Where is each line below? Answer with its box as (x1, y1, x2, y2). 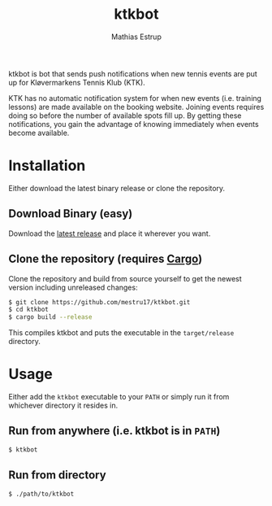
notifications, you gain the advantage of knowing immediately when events (8, 119, 259, 129)
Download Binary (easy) (8, 207, 133, 220)
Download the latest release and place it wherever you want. (8, 229, 211, 238)
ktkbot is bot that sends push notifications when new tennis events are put (8, 68, 257, 78)
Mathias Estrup (110, 32, 162, 41)
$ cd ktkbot (8, 306, 49, 314)
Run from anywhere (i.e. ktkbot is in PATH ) (8, 424, 221, 438)
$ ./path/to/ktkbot (8, 490, 75, 498)
